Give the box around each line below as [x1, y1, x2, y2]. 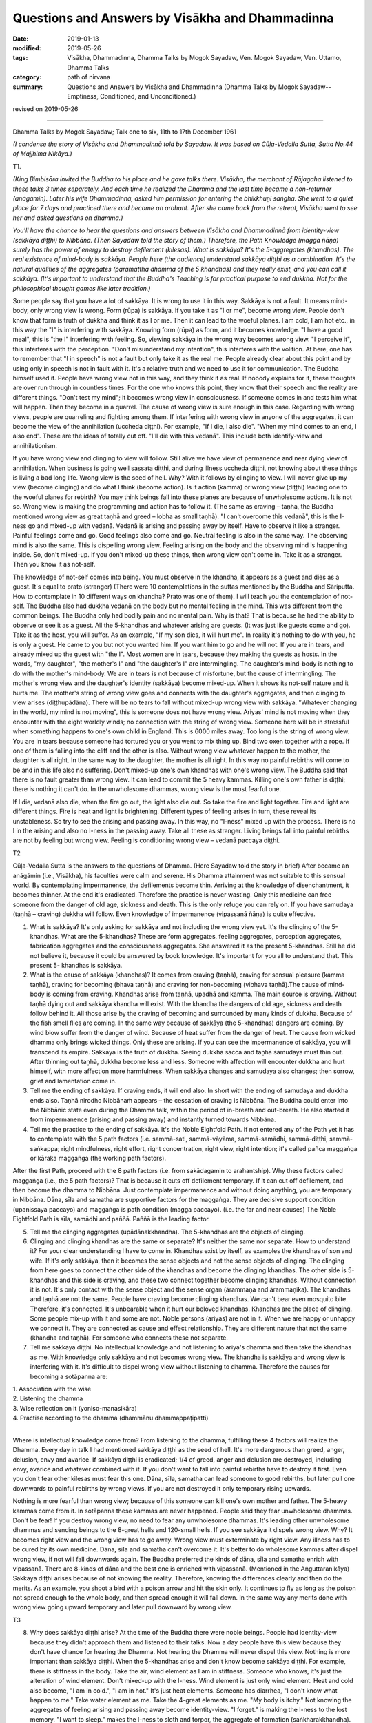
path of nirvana [67, 73, 110, 81]
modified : [12, 43, 41, 52]
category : [12, 73, 42, 81]
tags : [12, 54, 28, 62]
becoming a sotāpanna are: [30, 1372, 108, 1380]
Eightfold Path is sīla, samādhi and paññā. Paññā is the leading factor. [12, 1215, 210, 1223]
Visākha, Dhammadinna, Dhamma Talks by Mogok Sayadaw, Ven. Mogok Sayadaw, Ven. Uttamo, [67, 54, 342, 62]
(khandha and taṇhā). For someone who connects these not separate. [30, 1334, 229, 1342]
